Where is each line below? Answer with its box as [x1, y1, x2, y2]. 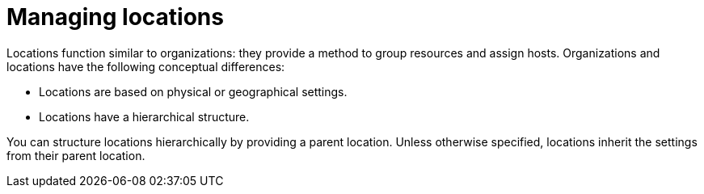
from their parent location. [6, 148, 145, 162]
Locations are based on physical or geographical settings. [39, 84, 348, 99]
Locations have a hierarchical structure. [39, 109, 250, 124]
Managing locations [6, 3, 224, 31]
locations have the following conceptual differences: [6, 59, 285, 74]
